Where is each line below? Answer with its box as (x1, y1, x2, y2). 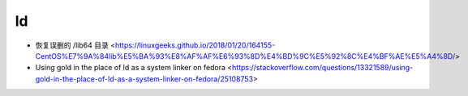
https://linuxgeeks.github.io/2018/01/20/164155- (114, 40, 276, 50)
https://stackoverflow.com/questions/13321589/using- (231, 63, 414, 73)
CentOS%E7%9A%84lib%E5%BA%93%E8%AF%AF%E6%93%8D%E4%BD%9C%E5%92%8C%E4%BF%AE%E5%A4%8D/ (35, 51, 456, 61)
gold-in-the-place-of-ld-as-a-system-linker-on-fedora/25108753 (35, 73, 254, 84)
